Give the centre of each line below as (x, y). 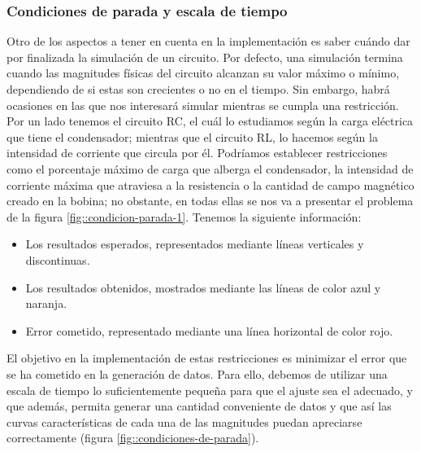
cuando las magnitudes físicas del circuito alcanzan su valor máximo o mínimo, (203, 73)
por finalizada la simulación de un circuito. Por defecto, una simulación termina (205, 57)
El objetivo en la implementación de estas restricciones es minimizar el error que (207, 358)
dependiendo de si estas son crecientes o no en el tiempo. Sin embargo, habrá (198, 89)
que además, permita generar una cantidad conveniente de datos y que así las (199, 406)
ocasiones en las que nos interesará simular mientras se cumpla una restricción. (203, 105)
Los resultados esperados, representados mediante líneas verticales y (195, 244)
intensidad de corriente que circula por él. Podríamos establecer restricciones (197, 153)
